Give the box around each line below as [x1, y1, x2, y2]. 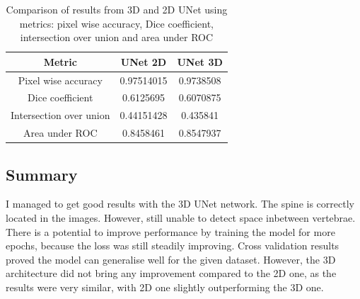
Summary [6, 163, 78, 185]
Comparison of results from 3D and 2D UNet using [6, 2, 228, 16]
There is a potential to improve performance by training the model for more [6, 224, 335, 239]
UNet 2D [120, 54, 167, 69]
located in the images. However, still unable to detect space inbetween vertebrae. [6, 210, 356, 225]
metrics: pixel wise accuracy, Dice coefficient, [19, 16, 214, 30]
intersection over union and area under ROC [20, 30, 214, 45]
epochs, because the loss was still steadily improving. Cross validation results [6, 238, 339, 253]
